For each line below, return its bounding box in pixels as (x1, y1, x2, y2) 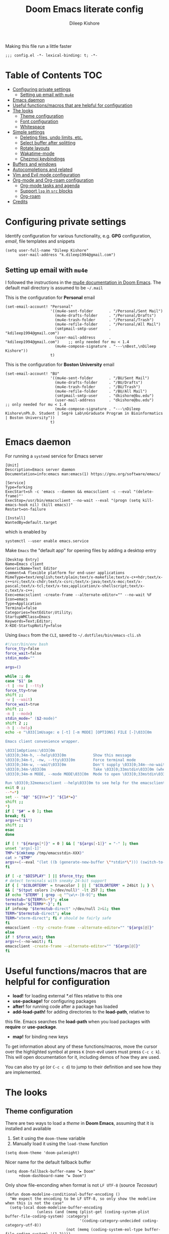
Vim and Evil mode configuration (12, 172, 80, 178)
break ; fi (5, 813, 26, 818)
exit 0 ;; (5, 785, 26, 791)
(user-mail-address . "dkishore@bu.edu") (54, 398, 154, 403)
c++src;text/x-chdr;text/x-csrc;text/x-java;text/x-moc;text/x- (5, 579, 143, 584)
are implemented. (5, 1069, 42, 1075)
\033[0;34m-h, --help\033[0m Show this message (5, 753, 132, 758)
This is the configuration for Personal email (5, 294, 95, 300)
